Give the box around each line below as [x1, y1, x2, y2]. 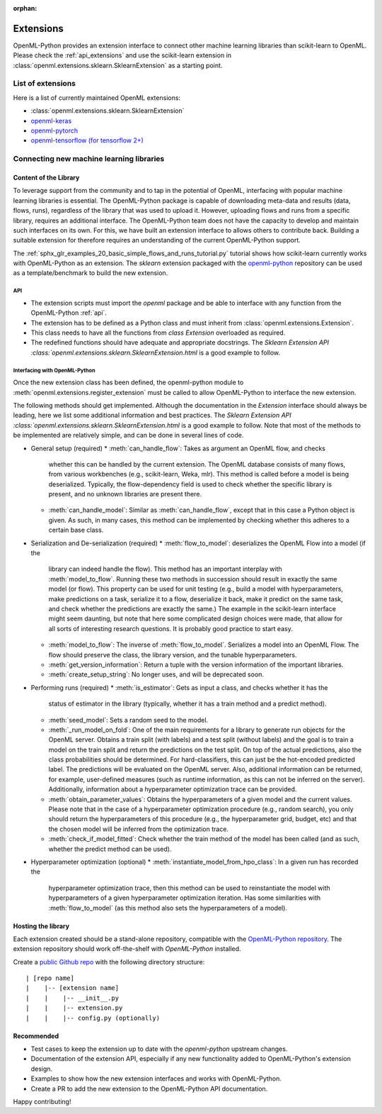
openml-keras [30, 116, 72, 125]
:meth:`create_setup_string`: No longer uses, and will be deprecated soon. [48, 670, 265, 679]
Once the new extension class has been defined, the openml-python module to [13, 378, 244, 386]
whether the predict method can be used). [48, 845, 172, 853]
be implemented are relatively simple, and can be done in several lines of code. [13, 431, 244, 440]
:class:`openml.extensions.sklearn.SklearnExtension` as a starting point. [13, 61, 223, 69]
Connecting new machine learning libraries [13, 154, 165, 164]
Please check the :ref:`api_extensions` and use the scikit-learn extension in [13, 51, 232, 60]
